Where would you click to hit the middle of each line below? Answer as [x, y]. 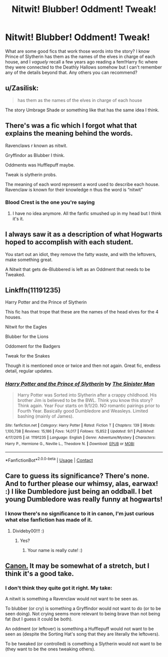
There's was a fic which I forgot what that [71, 126]
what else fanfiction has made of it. [49, 520]
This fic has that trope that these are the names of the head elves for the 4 [82, 312]
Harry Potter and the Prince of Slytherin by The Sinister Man [80, 384]
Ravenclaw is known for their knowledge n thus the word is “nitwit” [74, 189]
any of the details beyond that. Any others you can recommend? [71, 72]
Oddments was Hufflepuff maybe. [40, 165]
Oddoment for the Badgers [33, 346]
